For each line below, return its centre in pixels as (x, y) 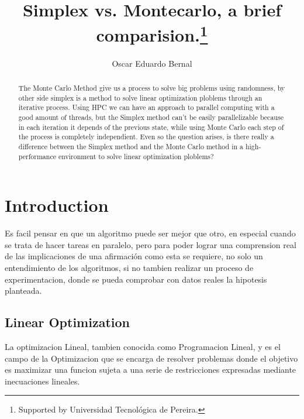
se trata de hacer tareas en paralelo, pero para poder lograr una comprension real (151, 244)
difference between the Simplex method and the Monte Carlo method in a (131, 146)
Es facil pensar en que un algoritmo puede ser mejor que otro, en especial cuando (150, 233)
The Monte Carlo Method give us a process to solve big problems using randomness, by (152, 88)
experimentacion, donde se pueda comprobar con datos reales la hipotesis (136, 279)
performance (37, 156)
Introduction (57, 205)
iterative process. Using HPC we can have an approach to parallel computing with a (146, 107)
